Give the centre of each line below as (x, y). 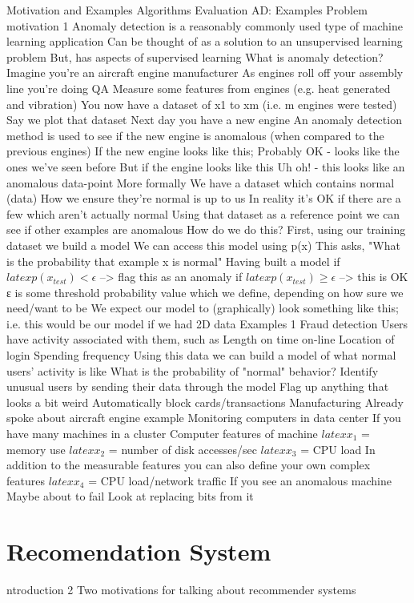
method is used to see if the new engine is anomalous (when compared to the (195, 135)
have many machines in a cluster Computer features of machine (162, 434)
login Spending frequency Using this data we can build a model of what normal (201, 355)
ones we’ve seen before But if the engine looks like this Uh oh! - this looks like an (206, 166)
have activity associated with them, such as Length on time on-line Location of (201, 339)
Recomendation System (139, 551)
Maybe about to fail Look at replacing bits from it (130, 496)
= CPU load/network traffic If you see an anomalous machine (240, 480)
